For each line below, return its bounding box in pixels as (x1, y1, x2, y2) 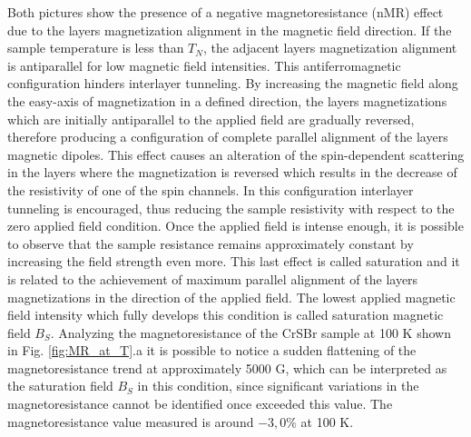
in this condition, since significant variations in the (137, 376, 419, 395)
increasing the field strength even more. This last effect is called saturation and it (7, 252, 460, 271)
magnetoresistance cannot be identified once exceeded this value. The (7, 394, 393, 413)
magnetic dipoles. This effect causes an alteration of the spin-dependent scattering (7, 144, 465, 164)
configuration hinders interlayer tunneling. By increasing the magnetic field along (7, 74, 458, 93)
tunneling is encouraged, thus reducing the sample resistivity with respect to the (7, 198, 455, 217)
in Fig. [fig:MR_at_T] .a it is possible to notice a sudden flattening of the (7, 341, 417, 360)
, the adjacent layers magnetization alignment (202, 38, 457, 57)
